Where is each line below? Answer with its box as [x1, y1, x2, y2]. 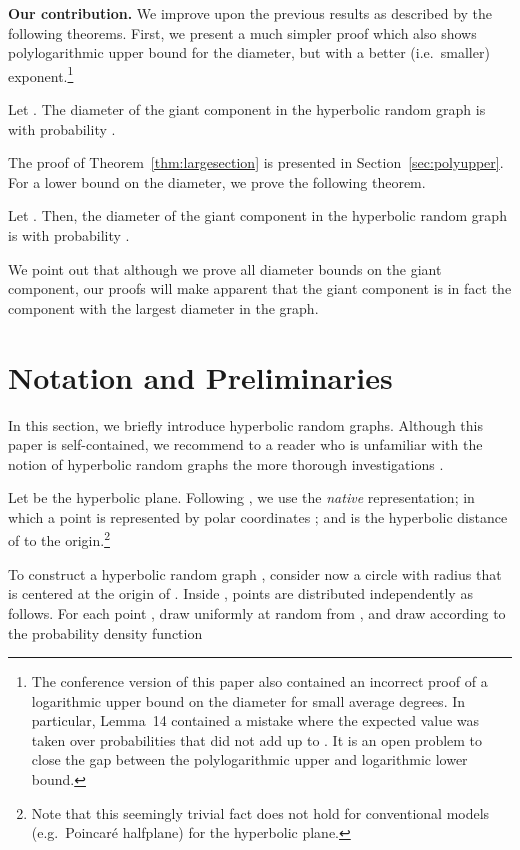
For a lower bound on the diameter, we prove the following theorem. [8, 171, 426, 192]
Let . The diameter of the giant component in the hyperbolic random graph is [8, 99, 486, 120]
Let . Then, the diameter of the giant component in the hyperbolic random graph [8, 205, 507, 226]
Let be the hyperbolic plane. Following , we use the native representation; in [8, 487, 475, 508]
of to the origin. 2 [8, 527, 110, 551]
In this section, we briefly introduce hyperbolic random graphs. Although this [8, 414, 484, 435]
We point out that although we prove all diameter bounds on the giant [8, 258, 442, 279]
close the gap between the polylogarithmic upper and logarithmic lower [31, 749, 468, 770]
